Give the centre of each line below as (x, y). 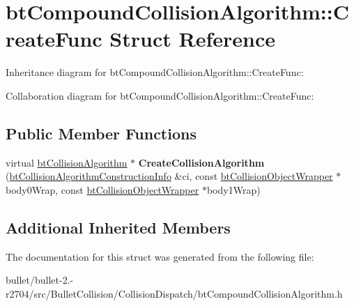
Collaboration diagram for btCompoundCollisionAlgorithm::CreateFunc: (160, 95)
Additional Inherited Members (118, 227)
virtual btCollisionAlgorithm (67, 162)
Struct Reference (192, 39)
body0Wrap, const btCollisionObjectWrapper (102, 189)
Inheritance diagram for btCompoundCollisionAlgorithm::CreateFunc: (155, 72)
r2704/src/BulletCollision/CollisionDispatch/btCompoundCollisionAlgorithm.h (174, 293)
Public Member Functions (101, 133)
